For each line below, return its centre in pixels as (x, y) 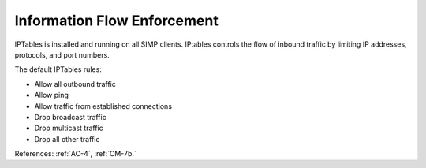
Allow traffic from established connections (103, 106)
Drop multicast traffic (69, 128)
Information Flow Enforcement (116, 21)
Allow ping (51, 95)
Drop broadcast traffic (70, 117)
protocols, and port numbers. (62, 54)
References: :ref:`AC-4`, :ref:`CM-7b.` (76, 154)
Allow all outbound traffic (75, 84)
